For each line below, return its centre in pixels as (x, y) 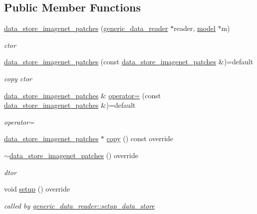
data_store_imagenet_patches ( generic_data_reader (86, 28)
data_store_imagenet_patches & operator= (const (83, 95)
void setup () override (37, 189)
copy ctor (18, 78)
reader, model (195, 28)
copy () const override (140, 138)
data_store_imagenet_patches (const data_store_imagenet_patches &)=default (129, 62)
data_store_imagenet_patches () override (74, 155)
